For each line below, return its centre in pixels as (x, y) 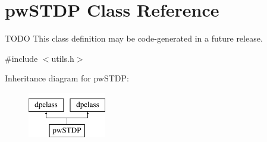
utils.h (63, 58)
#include (21, 58)
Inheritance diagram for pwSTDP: (67, 78)
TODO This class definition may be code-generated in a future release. (134, 38)
